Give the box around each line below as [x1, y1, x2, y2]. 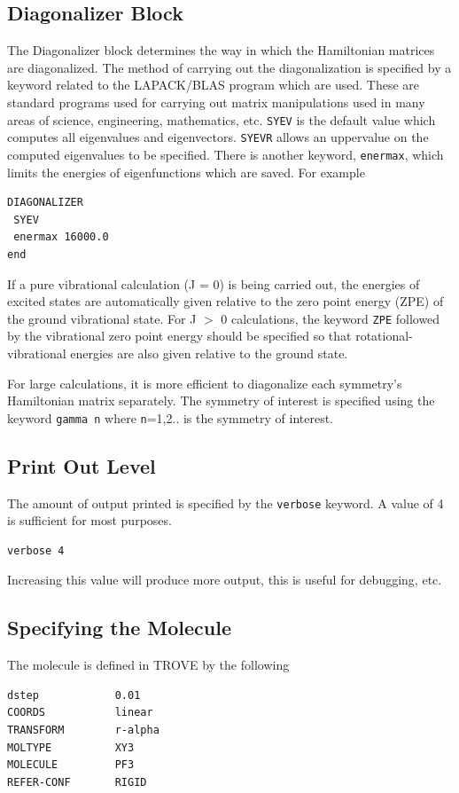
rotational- [355, 326, 413, 345]
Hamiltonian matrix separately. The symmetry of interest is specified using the [7, 391, 435, 410]
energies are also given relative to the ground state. [70, 343, 348, 362]
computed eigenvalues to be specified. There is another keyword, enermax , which [7, 145, 444, 163]
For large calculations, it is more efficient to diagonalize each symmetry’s [7, 373, 402, 392]
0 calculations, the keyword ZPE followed [221, 309, 440, 327]
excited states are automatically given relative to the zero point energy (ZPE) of [7, 292, 444, 310]
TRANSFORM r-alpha [7, 724, 159, 737]
